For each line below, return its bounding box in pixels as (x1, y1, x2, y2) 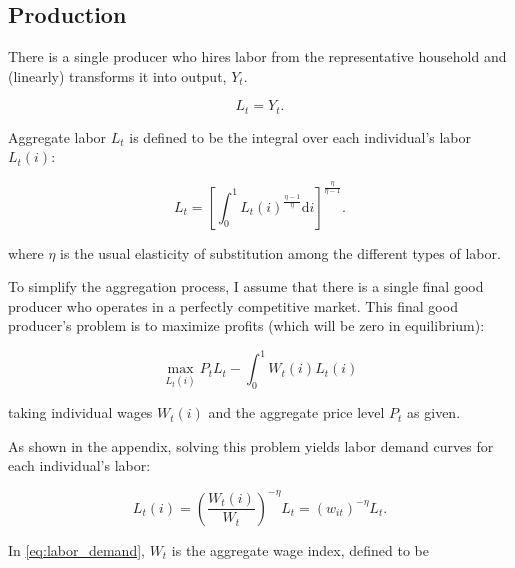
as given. (407, 402, 461, 423)
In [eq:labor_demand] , (8, 539, 145, 560)
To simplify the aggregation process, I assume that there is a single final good (8, 276, 484, 297)
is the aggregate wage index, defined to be (171, 539, 430, 560)
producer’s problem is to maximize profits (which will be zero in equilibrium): (8, 315, 485, 336)
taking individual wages (8, 402, 153, 423)
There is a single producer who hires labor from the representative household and (8, 46, 507, 67)
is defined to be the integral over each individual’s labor (129, 126, 472, 147)
